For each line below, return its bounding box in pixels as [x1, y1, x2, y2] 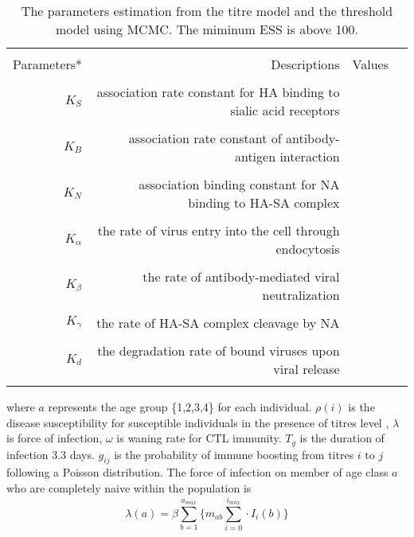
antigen [234, 147, 276, 165]
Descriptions [271, 55, 340, 73]
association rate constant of [128, 129, 282, 147]
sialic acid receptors [230, 101, 340, 119]
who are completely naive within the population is [6, 480, 252, 496]
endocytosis [275, 239, 340, 258]
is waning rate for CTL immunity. [116, 430, 282, 446]
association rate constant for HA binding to [96, 83, 340, 101]
